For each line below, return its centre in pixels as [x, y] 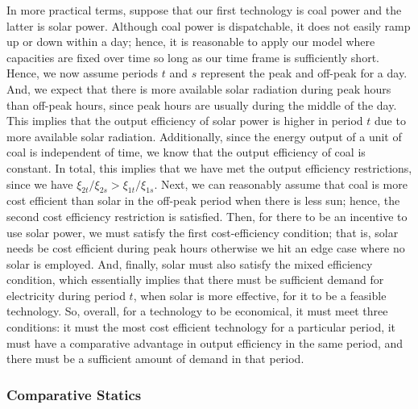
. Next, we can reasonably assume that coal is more [281, 184]
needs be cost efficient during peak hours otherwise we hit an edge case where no [206, 248]
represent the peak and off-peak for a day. [304, 73]
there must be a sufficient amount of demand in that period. [155, 359]
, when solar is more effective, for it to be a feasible [260, 295]
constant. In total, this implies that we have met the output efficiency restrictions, [209, 167]
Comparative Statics [74, 394]
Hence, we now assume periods [83, 73]
